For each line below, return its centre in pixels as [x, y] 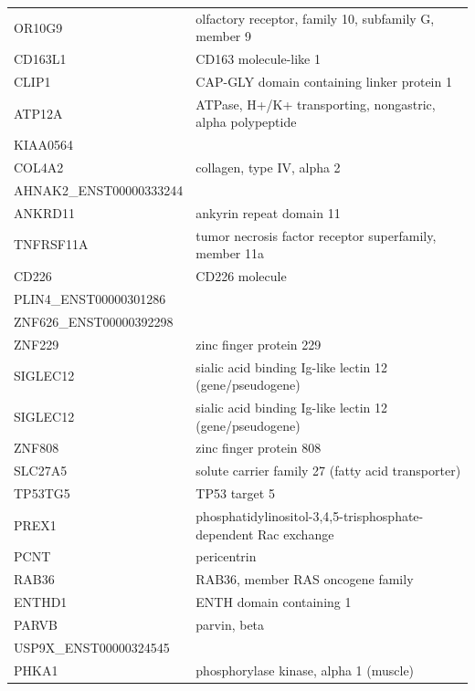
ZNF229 [37, 344]
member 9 [224, 36]
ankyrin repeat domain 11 [268, 212]
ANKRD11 [44, 212]
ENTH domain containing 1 [274, 602]
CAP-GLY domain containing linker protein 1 [324, 82]
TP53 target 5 [235, 493]
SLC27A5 [41, 471]
